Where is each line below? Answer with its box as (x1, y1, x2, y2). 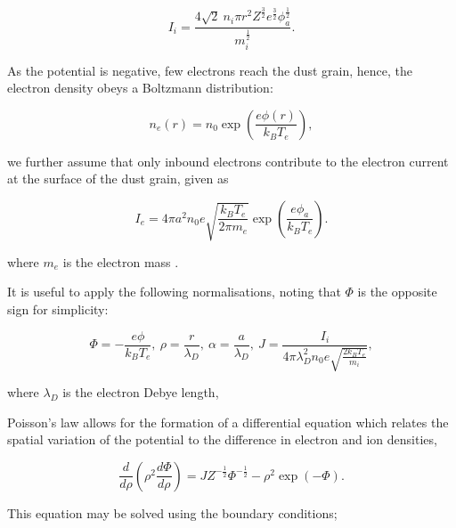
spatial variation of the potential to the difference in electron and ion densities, (7, 430, 437, 449)
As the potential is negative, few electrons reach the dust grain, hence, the (7, 61, 412, 79)
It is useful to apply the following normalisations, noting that (7, 282, 341, 301)
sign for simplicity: (7, 299, 109, 318)
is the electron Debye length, (62, 383, 219, 402)
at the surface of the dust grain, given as (7, 169, 229, 188)
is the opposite (357, 282, 437, 301)
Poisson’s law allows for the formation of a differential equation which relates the (7, 412, 449, 431)
